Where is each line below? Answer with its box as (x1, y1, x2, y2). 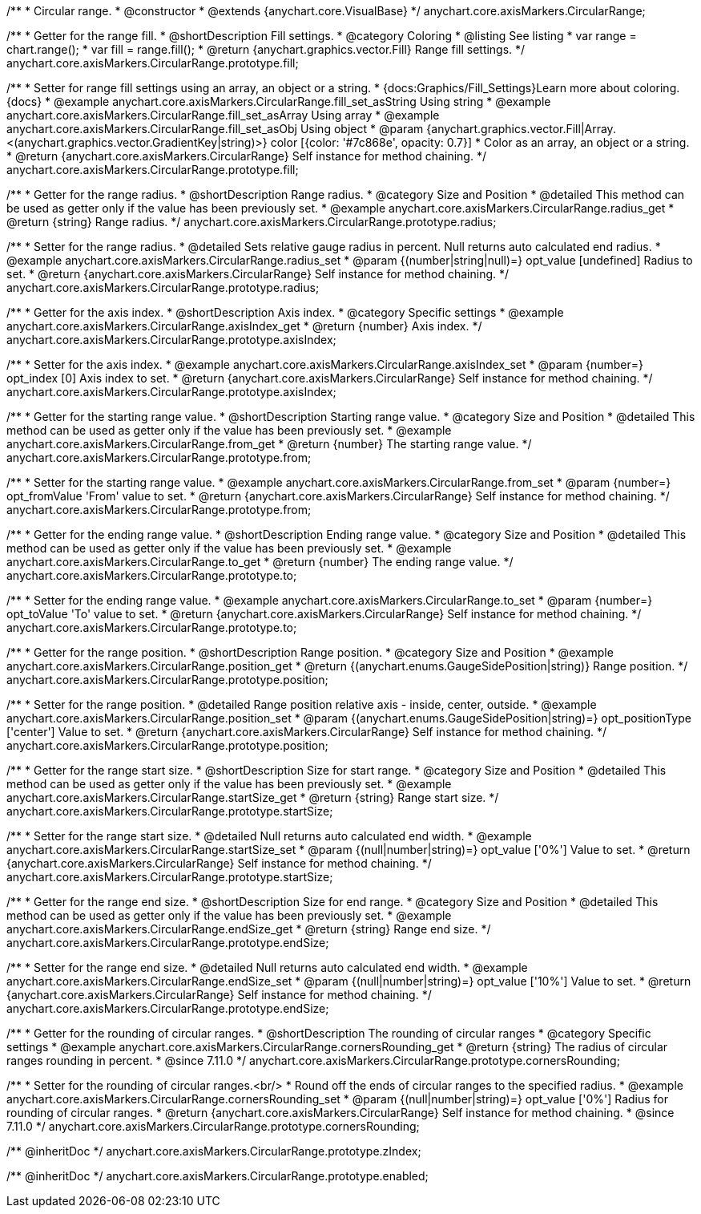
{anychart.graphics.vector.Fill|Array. (426, 122, 616, 136)
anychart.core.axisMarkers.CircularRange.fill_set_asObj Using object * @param (6, 122, 424, 136)
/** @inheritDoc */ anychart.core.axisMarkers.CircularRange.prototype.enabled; (6, 1169, 429, 1183)
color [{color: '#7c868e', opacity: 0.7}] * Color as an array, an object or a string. (270, 136, 690, 149)
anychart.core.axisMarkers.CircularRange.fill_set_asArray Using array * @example (6, 108, 440, 122)
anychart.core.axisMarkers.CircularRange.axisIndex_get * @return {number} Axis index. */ (6, 319, 482, 333)
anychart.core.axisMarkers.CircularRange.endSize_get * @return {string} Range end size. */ (6, 922, 491, 936)
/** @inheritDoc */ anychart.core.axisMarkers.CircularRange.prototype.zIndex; (6, 1144, 421, 1158)
